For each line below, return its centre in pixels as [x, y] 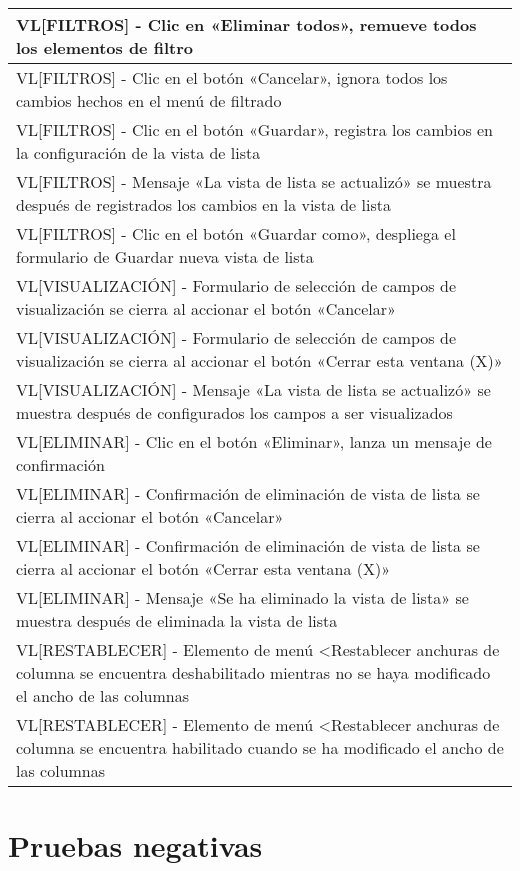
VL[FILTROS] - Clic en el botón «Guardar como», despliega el [236, 233]
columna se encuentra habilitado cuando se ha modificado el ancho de [260, 747]
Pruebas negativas [135, 845]
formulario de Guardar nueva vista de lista [165, 256]
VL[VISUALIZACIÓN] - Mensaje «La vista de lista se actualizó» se [253, 389]
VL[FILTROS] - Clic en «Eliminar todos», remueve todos [246, 24]
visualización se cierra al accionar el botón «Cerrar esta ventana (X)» [259, 360]
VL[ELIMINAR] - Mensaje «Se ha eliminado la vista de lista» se [242, 597]
